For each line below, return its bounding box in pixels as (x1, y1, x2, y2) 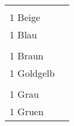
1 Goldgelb (10, 66, 55, 80)
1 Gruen (10, 104, 44, 118)
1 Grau (10, 87, 39, 101)
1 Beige (10, 10, 41, 24)
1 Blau (10, 28, 38, 41)
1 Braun (10, 49, 44, 62)
